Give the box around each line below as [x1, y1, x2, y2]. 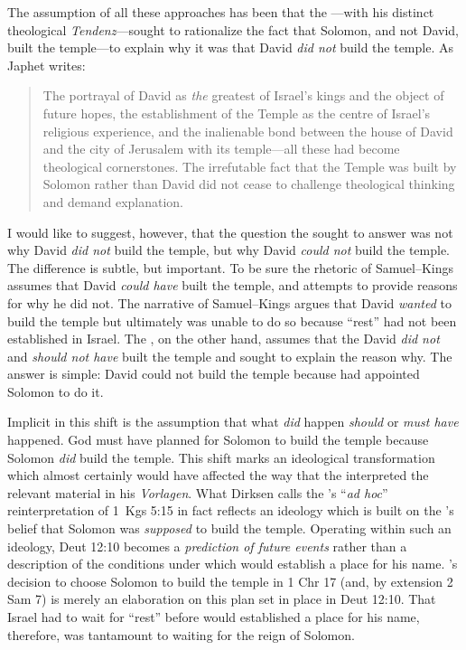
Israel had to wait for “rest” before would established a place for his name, [7, 608, 420, 626]
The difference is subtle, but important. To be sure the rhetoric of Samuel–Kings [7, 258, 454, 277]
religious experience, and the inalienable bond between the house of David [42, 121, 453, 140]
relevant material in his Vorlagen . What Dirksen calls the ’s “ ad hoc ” [7, 483, 388, 502]
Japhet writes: [7, 55, 86, 74]
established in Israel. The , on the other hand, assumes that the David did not [7, 329, 440, 348]
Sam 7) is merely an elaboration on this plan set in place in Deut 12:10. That [7, 589, 436, 608]
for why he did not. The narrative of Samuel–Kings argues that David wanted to [7, 293, 452, 312]
